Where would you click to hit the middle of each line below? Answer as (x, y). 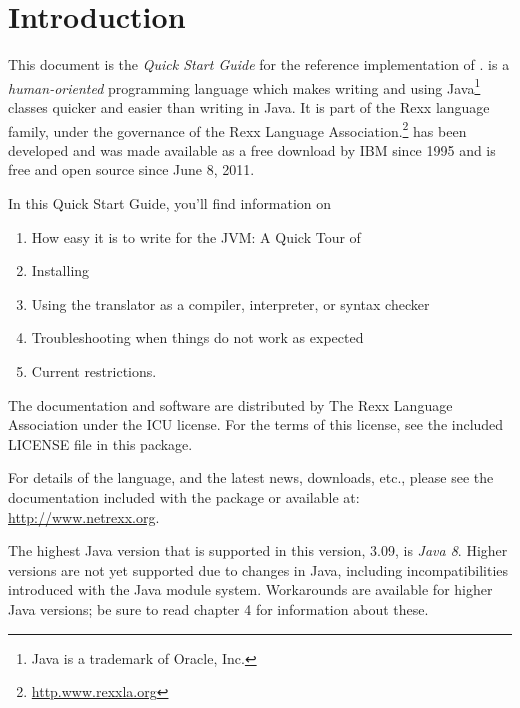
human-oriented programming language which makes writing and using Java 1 (244, 86)
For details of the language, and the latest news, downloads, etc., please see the (251, 477)
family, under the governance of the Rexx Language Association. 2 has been (237, 129)
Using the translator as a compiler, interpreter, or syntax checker (230, 303)
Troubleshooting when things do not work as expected (197, 337)
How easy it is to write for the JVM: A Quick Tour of (196, 236)
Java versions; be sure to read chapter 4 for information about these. (218, 608)
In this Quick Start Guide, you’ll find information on (170, 203)
